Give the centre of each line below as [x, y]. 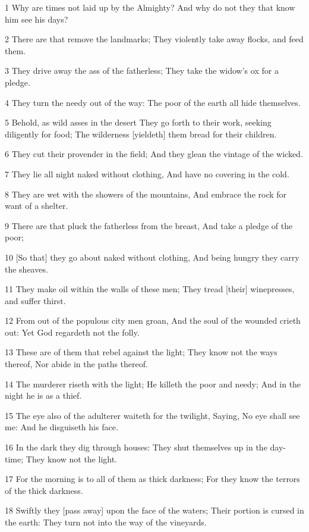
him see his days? [37, 19]
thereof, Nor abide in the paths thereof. [76, 364]
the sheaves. [26, 269]
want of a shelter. [37, 206]
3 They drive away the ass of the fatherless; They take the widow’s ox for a [142, 71]
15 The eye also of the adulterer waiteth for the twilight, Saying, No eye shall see [152, 415]
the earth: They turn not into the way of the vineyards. [106, 522]
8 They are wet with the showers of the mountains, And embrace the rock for [146, 194]
